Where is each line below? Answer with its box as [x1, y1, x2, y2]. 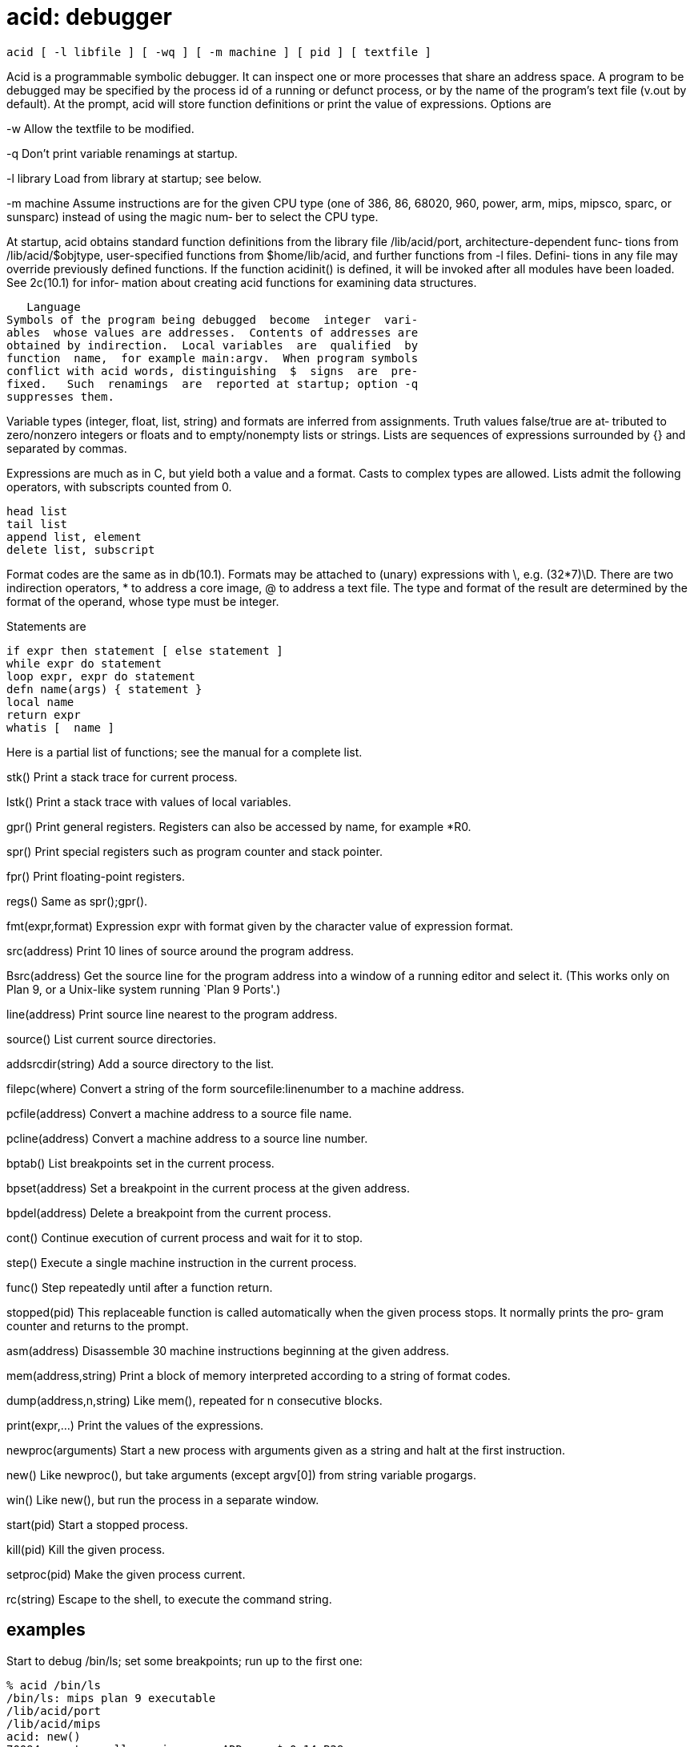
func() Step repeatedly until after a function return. [6, 1280, 273, 1294]
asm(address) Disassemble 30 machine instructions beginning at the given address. [6, 1343, 450, 1358]
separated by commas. [6, 441, 127, 455]
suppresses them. [6, 389, 114, 403]
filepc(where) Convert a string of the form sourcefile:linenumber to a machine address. [6, 1081, 465, 1095]
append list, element [6, 530, 142, 543]
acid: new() [6, 1729, 81, 1743]
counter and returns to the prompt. [6, 1318, 189, 1333]
